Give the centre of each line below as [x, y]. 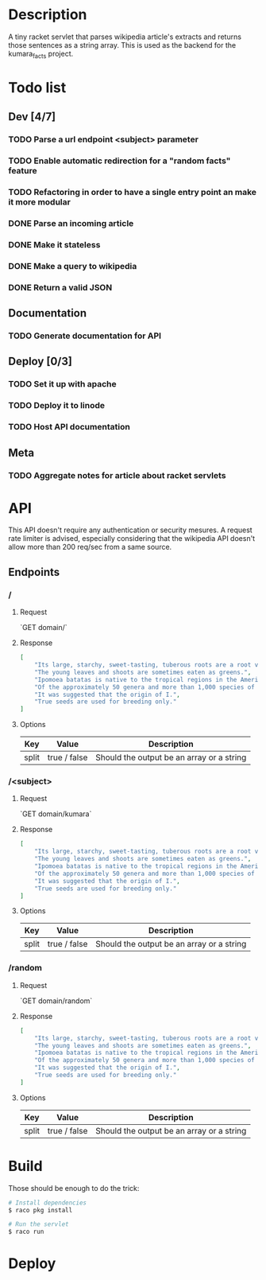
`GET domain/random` [56, 1001]
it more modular [40, 202]
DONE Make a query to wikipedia [73, 266]
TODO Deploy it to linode [57, 406]
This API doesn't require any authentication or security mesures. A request [130, 530]
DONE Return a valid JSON [60, 287]
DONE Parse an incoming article [71, 223]
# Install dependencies [48, 1203]
